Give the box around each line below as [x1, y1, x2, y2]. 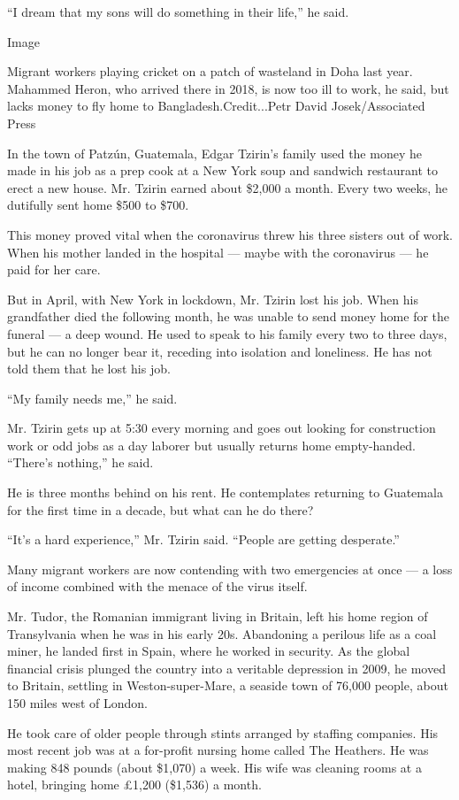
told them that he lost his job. [7, 359, 171, 378]
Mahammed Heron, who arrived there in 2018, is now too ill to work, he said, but [7, 79, 449, 97]
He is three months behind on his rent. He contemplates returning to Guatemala [7, 483, 443, 502]
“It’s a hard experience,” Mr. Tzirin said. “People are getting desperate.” [7, 530, 400, 549]
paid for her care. [7, 260, 101, 279]
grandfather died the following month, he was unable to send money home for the [7, 307, 450, 326]
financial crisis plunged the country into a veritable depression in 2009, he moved [7, 658, 446, 677]
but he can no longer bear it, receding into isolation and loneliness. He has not [7, 342, 432, 360]
